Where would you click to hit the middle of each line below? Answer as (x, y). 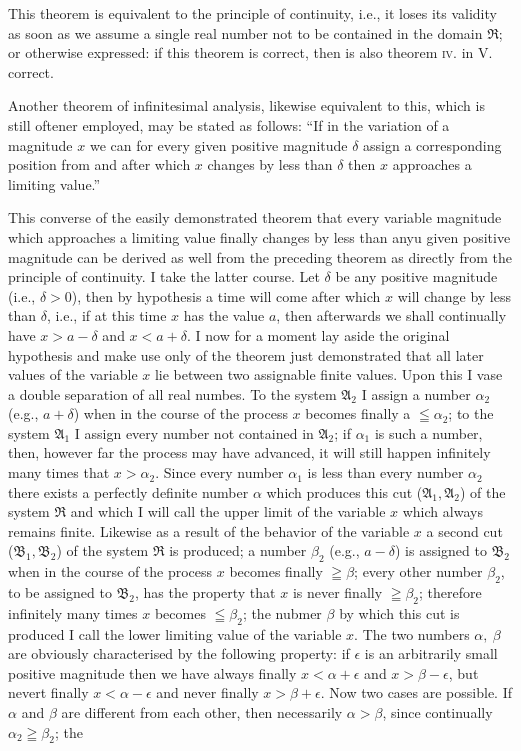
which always (442, 511)
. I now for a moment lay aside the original (318, 334)
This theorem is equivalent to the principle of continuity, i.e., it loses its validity (252, 13)
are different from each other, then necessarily (202, 712)
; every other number (418, 571)
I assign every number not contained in (194, 432)
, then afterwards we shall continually (391, 315)
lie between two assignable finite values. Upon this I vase (328, 374)
